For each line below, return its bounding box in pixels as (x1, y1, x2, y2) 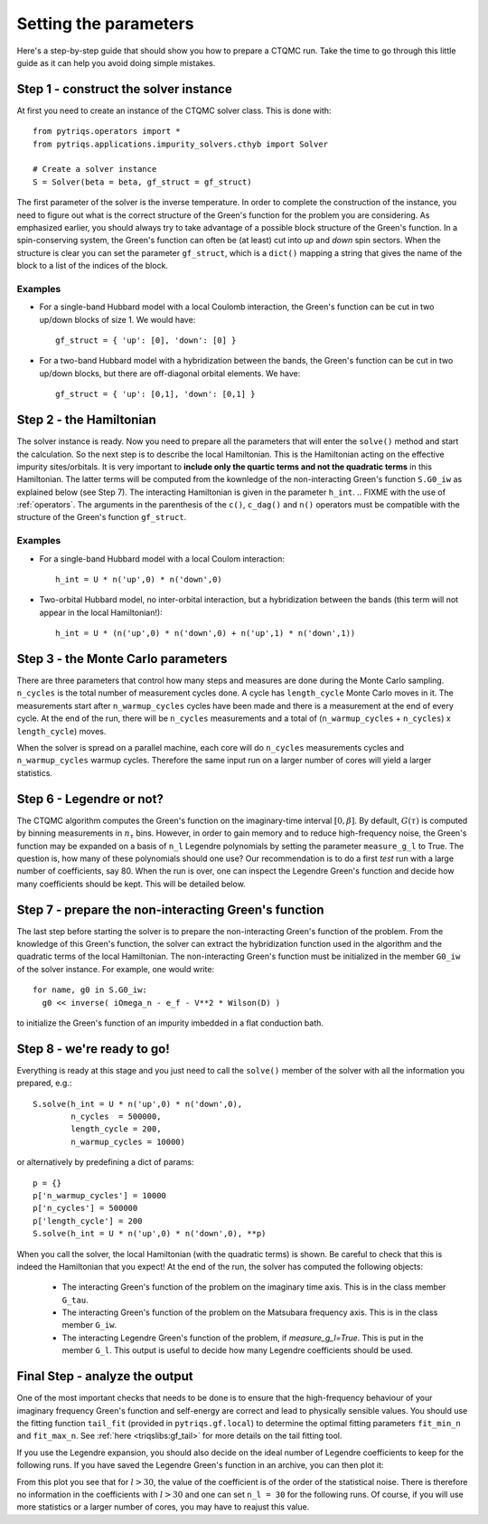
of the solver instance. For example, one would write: (16, 963, 215, 974)
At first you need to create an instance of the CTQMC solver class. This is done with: (16, 105, 332, 116)
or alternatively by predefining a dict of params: (16, 1157, 194, 1168)
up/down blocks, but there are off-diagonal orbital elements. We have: (39, 367, 301, 379)
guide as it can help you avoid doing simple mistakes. (16, 57, 216, 68)
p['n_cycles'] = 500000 (33, 1203, 138, 1214)
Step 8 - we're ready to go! (16, 1041, 171, 1056)
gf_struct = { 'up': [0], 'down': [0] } (55, 336, 237, 346)
